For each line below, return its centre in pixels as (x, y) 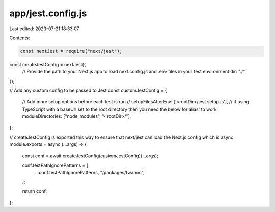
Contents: (20, 38)
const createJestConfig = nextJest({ (48, 64)
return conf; (35, 191)
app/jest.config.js (48, 13)
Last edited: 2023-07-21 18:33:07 (44, 29)
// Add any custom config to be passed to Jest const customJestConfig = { (88, 90)
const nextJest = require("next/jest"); (71, 51)
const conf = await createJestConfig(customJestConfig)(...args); (90, 156)
